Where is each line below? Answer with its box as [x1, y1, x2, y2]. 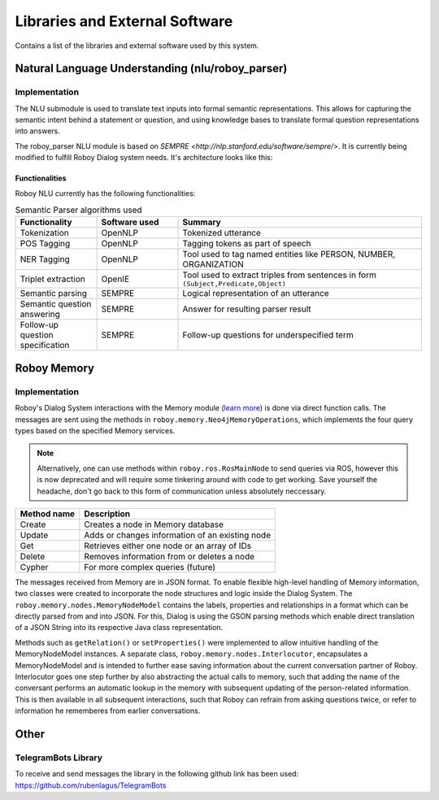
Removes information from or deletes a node [84, 550, 255, 562]
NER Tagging [20, 254, 71, 265]
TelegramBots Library [15, 752, 103, 763]
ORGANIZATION [182, 259, 244, 270]
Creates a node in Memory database [84, 519, 224, 530]
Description [84, 508, 131, 520]
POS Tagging [20, 238, 71, 250]
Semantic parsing [20, 288, 88, 299]
